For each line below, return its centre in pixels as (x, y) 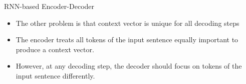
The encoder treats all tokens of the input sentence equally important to (127, 40)
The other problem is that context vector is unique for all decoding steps (128, 23)
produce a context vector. (55, 49)
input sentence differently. (55, 75)
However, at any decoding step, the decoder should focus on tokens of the (129, 66)
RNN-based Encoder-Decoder (49, 6)
